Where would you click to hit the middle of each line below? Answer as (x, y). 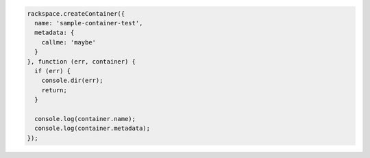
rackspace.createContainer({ (76, 13)
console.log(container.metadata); (92, 129)
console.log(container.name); (85, 119)
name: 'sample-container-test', (89, 23)
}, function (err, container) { (82, 61)
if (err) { (53, 71)
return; (54, 90)
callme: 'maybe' (69, 42)
